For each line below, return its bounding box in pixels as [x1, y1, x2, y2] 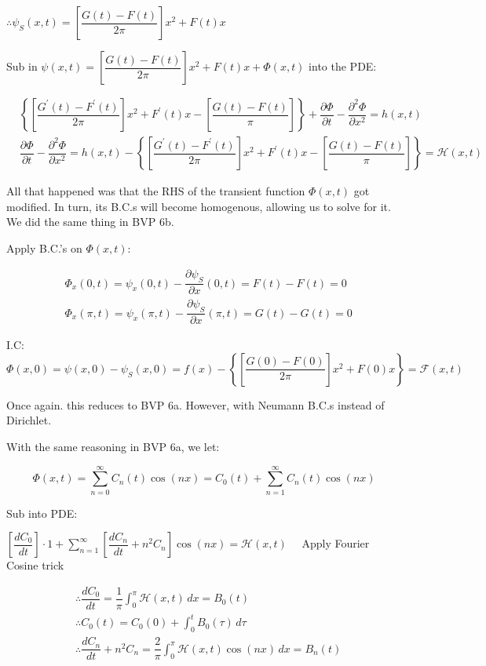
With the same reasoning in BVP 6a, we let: [6, 438, 220, 454]
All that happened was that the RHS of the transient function [6, 183, 305, 199]
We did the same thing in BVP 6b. [6, 213, 174, 230]
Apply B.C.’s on [6, 239, 82, 256]
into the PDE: [309, 58, 377, 74]
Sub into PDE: [6, 504, 78, 521]
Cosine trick [6, 557, 64, 573]
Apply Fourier [301, 535, 370, 551]
